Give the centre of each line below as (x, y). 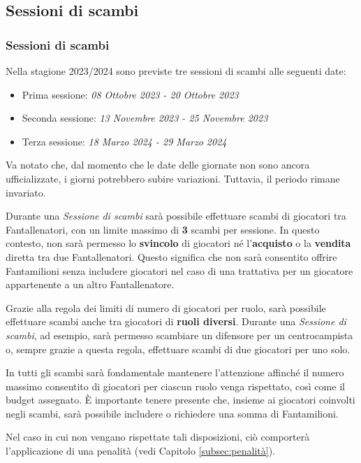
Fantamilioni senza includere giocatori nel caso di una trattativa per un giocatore (179, 270)
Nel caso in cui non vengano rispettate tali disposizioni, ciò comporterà (158, 437)
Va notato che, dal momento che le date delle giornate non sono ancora (158, 165)
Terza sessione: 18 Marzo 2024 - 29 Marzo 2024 (124, 141)
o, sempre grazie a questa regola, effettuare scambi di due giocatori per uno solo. (178, 349)
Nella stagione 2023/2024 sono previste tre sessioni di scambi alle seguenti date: (176, 71)
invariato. (26, 192)
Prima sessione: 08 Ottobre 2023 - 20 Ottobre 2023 (130, 94)
